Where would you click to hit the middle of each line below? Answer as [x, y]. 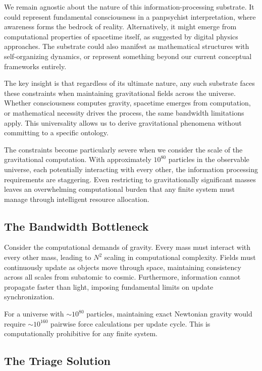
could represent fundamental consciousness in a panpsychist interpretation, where [130, 16]
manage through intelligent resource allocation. [77, 199]
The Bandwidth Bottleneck [76, 226]
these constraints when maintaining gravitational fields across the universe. [120, 93]
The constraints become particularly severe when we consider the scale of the [123, 149]
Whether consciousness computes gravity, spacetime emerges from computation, [127, 103]
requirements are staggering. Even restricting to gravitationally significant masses [130, 179]
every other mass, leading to [48, 257]
